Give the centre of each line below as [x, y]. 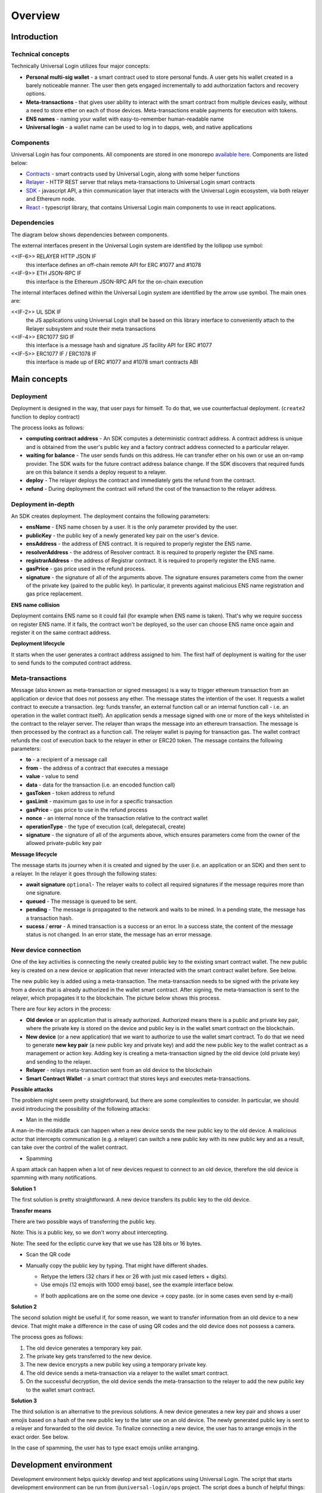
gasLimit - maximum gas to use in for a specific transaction [99, 801]
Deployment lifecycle [38, 643]
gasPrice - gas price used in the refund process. [86, 569]
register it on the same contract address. [61, 632]
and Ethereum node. [51, 199]
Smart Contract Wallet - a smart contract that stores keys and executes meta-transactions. [138, 1079]
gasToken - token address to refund [70, 793]
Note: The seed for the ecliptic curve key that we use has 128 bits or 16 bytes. [106, 1243]
